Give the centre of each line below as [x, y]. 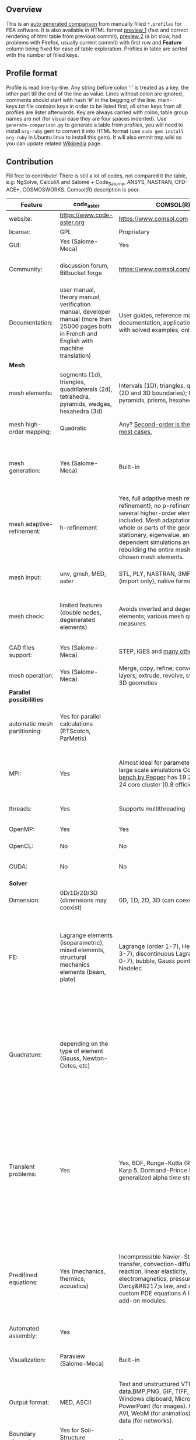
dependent [134, 542]
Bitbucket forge [81, 273]
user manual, [78, 290]
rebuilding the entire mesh [155, 550]
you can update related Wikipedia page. [54, 143]
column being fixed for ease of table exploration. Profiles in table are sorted [97, 49]
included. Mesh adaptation [155, 521]
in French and [78, 334]
